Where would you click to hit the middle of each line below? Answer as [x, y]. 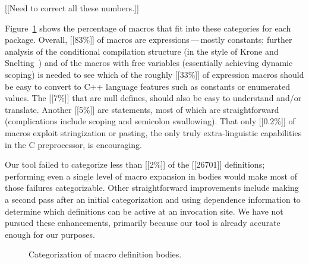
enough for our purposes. [50, 234]
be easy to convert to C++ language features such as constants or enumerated [148, 86]
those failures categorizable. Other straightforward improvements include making [152, 188]
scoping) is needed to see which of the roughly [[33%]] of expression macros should [154, 74]
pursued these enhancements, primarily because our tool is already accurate [143, 223]
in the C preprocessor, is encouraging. [73, 144]
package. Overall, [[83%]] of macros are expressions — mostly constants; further [149, 40]
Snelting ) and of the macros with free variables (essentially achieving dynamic [149, 63]
